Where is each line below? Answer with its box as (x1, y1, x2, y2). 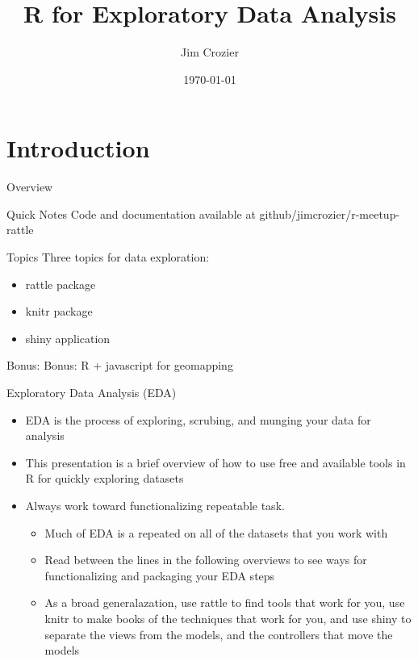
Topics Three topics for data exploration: (6, 249, 210, 266)
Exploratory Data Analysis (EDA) (6, 384, 177, 400)
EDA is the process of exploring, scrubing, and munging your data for (25, 411, 371, 428)
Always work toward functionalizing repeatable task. (25, 496, 285, 513)
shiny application (25, 329, 111, 346)
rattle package (25, 275, 96, 292)
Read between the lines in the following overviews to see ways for (44, 551, 367, 568)
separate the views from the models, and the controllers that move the (44, 625, 393, 642)
